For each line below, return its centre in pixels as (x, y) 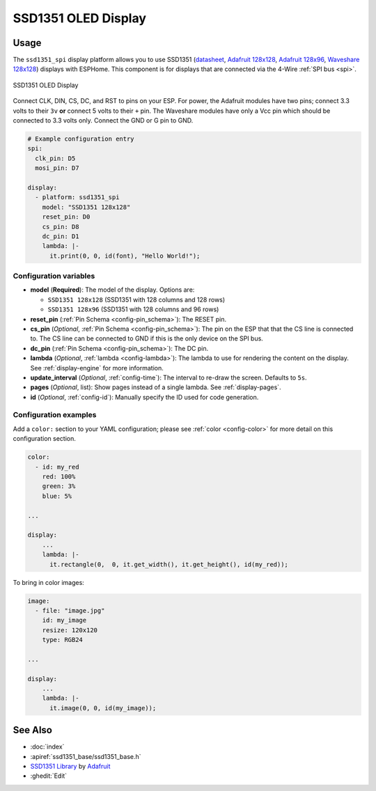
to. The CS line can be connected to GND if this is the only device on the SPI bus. (147, 338)
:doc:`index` (47, 747)
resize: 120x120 (70, 630)
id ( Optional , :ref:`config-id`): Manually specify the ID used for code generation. (144, 397)
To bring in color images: (49, 582)
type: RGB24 (63, 640)
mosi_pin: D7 (57, 168)
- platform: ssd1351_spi (77, 197)
